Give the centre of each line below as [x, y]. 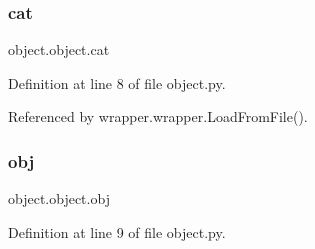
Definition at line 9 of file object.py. [117, 231]
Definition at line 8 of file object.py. [117, 82]
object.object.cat [59, 49]
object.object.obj [59, 198]
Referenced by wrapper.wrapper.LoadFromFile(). [158, 116]
